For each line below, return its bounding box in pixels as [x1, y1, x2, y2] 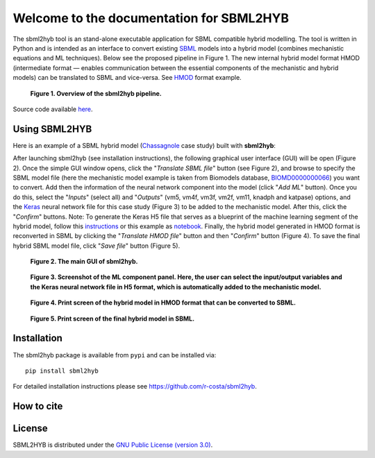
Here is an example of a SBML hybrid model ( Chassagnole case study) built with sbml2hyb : [12, 141, 276, 149]
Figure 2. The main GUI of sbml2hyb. [30, 257, 138, 266]
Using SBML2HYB [12, 123, 92, 135]
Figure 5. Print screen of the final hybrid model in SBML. [30, 314, 194, 323]
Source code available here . [12, 105, 93, 113]
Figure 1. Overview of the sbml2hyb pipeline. [30, 89, 162, 97]
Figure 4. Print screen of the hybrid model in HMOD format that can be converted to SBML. [30, 298, 297, 307]
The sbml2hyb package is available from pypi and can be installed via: [12, 350, 217, 359]
